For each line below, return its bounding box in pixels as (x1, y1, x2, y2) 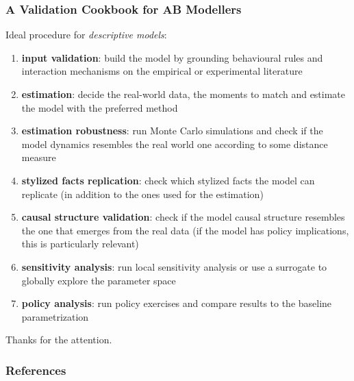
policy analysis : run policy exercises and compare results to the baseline (21, 296, 332, 310)
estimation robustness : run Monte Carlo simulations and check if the (21, 123, 323, 138)
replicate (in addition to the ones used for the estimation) (21, 186, 264, 201)
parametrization (21, 309, 89, 323)
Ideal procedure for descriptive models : (5, 27, 167, 42)
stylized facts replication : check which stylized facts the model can (21, 173, 315, 187)
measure (21, 150, 56, 164)
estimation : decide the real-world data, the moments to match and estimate (21, 87, 346, 101)
